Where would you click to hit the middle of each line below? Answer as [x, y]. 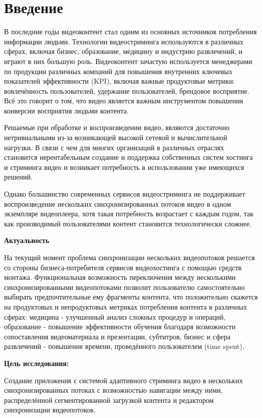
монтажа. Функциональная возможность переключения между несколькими [120, 277]
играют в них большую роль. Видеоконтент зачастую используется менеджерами [128, 61]
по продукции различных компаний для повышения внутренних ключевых [118, 71]
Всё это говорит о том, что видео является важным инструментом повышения [124, 101]
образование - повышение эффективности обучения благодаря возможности [120, 326]
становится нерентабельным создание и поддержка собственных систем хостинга [128, 157]
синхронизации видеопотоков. [50, 410]
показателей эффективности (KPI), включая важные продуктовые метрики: [120, 81]
